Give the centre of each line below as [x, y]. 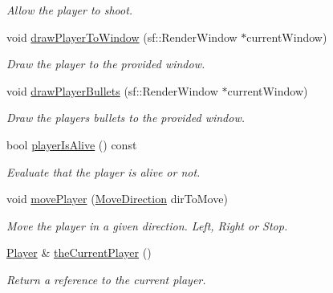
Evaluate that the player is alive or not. [104, 171]
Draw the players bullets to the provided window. [126, 118]
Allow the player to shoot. [70, 10]
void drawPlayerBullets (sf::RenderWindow [112, 90]
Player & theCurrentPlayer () [79, 252]
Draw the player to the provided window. [106, 64]
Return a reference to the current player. [106, 279]
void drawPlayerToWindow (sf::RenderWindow [122, 37]
